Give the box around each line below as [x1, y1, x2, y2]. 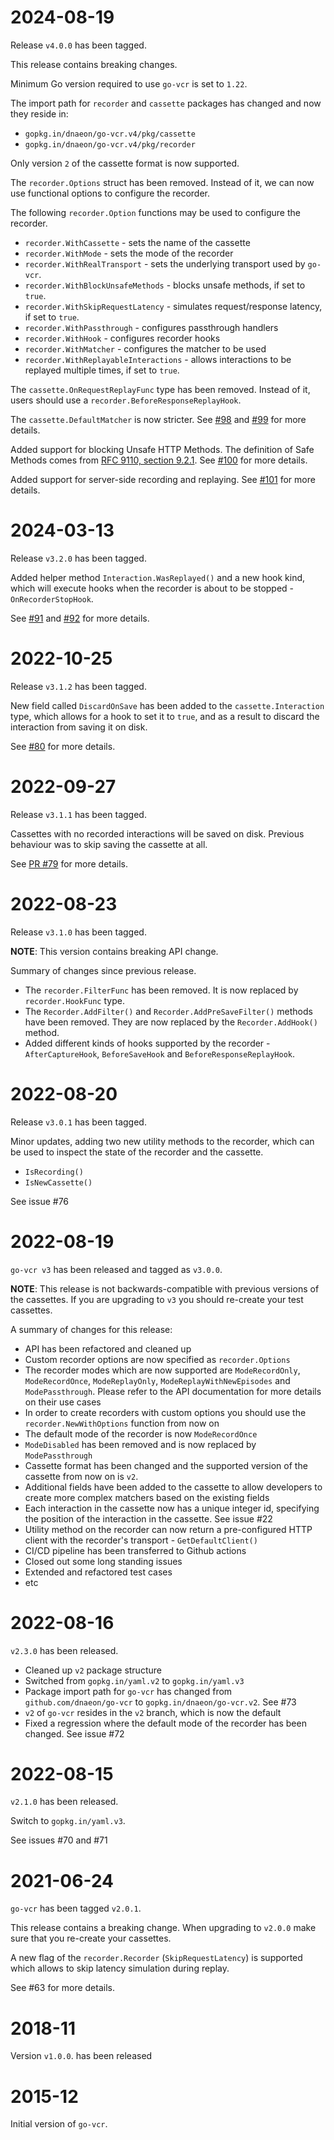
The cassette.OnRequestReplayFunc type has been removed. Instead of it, [10, 383, 311, 395]
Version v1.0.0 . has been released [10, 2050, 153, 2062]
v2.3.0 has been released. [10, 1644, 119, 1656]
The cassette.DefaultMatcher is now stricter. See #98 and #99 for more [10, 413, 307, 425]
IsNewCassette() [24, 1177, 93, 1188]
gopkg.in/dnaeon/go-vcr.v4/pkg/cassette [24, 129, 196, 139]
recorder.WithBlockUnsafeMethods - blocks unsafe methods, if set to [24, 279, 306, 291]
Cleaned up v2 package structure [24, 1664, 162, 1676]
